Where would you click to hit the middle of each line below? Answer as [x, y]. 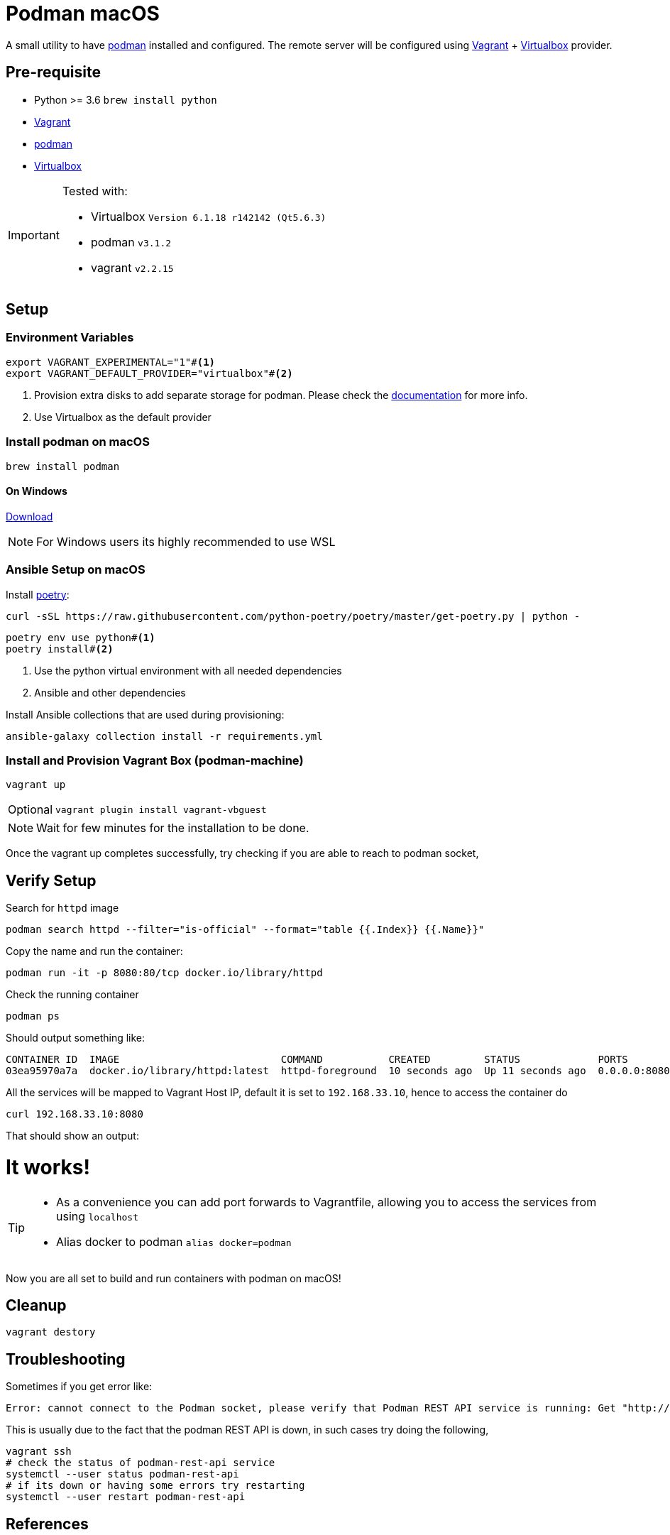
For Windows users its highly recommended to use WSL [186, 541]
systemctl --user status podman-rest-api [122, 1474]
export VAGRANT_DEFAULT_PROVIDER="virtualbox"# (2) [149, 373]
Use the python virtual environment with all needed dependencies [188, 670]
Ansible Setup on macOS [76, 570]
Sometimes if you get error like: [79, 1387]
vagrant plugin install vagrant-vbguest [161, 809]
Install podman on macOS [78, 442]
